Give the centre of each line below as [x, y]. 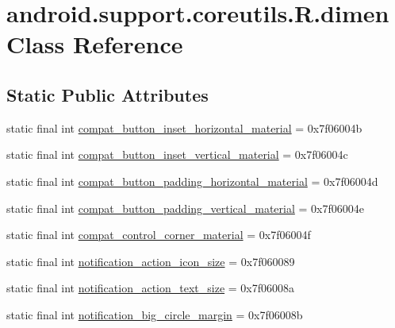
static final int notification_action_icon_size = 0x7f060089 [151, 261]
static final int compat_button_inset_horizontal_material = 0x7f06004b [184, 127]
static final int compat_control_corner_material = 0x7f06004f [159, 235]
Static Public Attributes [107, 94]
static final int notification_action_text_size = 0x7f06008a [151, 288]
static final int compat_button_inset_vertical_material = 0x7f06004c [177, 154]
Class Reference [95, 44]
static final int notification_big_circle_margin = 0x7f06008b [155, 314]
